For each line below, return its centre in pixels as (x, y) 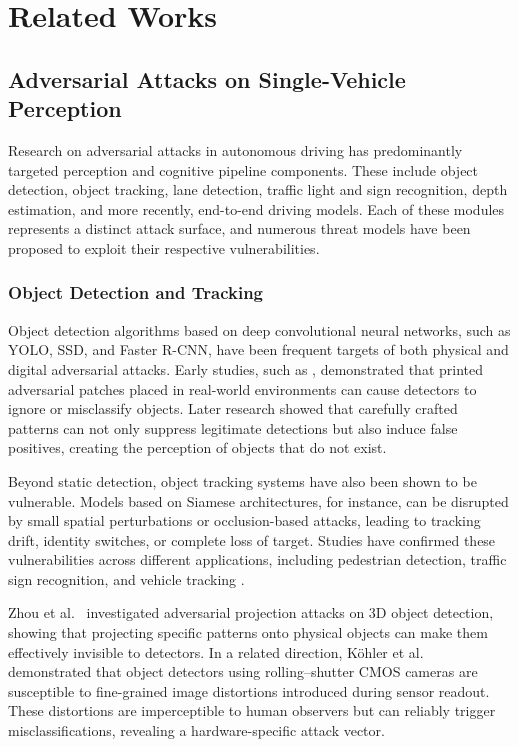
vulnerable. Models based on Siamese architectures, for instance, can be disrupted (258, 500)
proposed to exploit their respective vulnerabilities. (164, 247)
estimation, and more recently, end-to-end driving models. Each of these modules (256, 208)
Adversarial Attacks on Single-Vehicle (207, 78)
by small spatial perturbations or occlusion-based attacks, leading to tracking (244, 520)
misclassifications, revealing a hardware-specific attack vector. (196, 730)
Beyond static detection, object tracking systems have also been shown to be (242, 480)
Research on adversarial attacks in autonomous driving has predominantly (235, 149)
